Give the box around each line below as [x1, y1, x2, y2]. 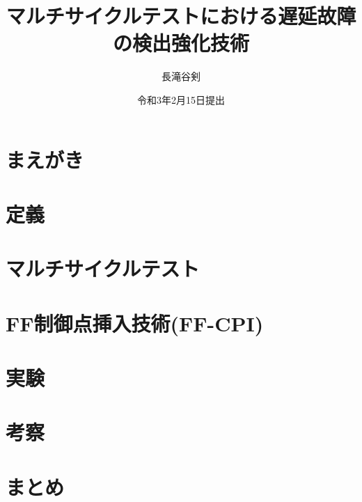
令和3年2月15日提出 [137, 92, 225, 107]
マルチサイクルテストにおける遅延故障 [6, 1, 356, 30]
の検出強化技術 [112, 29, 249, 57]
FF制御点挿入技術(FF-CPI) [6, 308, 264, 337]
